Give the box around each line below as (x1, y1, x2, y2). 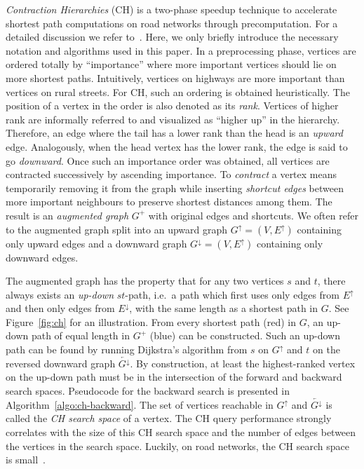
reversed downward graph (6, 355, 116, 370)
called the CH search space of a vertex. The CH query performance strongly (6, 411, 332, 426)
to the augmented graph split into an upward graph (6, 222, 228, 236)
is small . (6, 452, 46, 467)
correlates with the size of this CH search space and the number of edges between (6, 425, 356, 440)
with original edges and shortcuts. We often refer (148, 208, 358, 222)
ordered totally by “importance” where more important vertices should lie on (6, 57, 337, 72)
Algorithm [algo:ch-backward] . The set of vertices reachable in (6, 397, 274, 412)
